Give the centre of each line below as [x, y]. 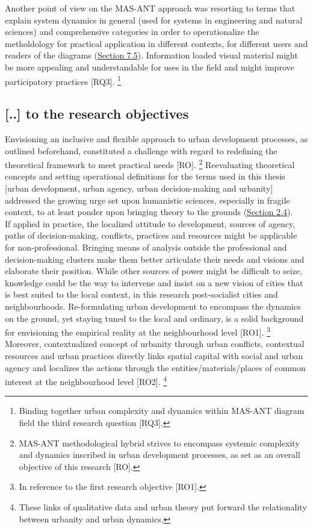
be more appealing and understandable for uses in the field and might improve [150, 67]
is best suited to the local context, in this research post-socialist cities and [141, 294]
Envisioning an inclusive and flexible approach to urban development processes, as [156, 139]
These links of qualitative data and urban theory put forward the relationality [163, 507]
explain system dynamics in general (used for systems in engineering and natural [154, 20]
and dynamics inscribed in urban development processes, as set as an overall [160, 455]
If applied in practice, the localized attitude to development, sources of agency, [150, 223]
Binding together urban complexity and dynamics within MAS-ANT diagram [162, 411]
